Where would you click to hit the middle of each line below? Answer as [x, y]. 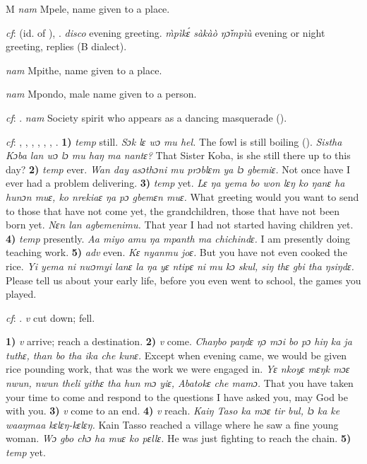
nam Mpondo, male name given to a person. [101, 94]
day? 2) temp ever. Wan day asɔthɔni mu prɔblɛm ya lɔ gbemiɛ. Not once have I [178, 169]
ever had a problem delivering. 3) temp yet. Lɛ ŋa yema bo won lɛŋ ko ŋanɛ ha [175, 183]
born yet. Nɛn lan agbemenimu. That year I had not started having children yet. [180, 225]
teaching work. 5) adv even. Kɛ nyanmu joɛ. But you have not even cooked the [176, 252]
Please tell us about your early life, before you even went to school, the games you [183, 280]
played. [21, 294]
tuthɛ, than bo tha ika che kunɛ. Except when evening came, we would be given [176, 355]
